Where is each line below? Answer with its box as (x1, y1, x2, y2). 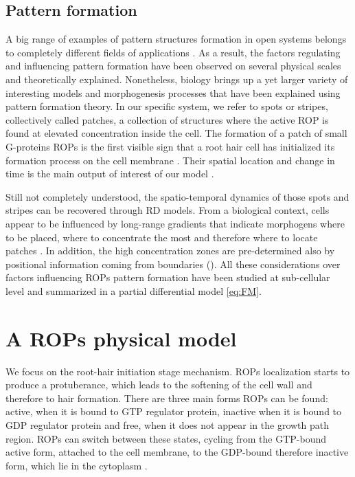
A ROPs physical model (5, 324, 237, 352)
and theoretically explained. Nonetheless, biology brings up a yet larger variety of (5, 71, 348, 86)
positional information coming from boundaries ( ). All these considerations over (5, 256, 341, 271)
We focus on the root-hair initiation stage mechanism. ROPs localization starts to (5, 364, 350, 378)
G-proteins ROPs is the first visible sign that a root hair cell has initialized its (5, 139, 335, 153)
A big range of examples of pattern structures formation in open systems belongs (5, 32, 347, 46)
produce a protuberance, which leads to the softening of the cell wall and (5, 377, 312, 392)
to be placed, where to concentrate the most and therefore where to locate (5, 230, 318, 244)
